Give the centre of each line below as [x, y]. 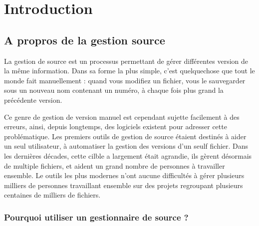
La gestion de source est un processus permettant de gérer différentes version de [126, 61]
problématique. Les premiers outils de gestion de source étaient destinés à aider [125, 136]
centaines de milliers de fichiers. [52, 195]
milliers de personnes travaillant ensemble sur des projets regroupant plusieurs [124, 185]
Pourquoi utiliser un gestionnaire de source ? [96, 217]
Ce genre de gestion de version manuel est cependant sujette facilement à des [122, 116]
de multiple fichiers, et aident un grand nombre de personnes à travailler [115, 165]
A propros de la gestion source [85, 40]
